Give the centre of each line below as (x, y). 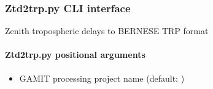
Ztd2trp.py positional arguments (75, 55)
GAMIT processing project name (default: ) (102, 78)
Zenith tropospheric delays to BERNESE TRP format (107, 31)
